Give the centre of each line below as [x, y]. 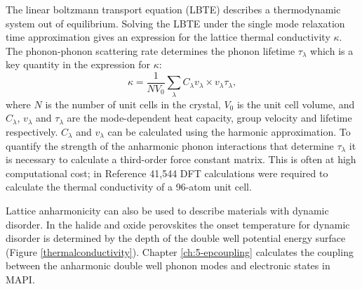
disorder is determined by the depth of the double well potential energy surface [176, 238]
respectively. [32, 131]
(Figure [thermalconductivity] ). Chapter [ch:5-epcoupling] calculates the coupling [180, 251]
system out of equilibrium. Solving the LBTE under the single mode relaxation [175, 23]
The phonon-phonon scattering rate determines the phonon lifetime [150, 50]
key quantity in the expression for [78, 64]
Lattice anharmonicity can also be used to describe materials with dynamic [167, 210]
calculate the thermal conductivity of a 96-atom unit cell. [129, 187]
